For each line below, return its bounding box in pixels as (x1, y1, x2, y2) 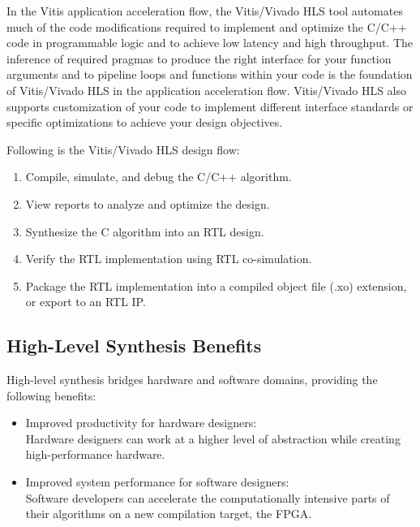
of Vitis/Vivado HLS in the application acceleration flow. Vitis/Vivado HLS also (6, 81, 407, 98)
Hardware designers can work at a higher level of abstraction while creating (25, 430, 401, 447)
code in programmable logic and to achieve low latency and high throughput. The (6, 34, 414, 51)
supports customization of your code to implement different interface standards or (6, 97, 414, 114)
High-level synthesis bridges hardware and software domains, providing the (6, 371, 378, 388)
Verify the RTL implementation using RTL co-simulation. (25, 250, 312, 267)
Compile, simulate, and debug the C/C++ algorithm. (25, 168, 292, 185)
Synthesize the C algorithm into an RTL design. (25, 222, 264, 240)
